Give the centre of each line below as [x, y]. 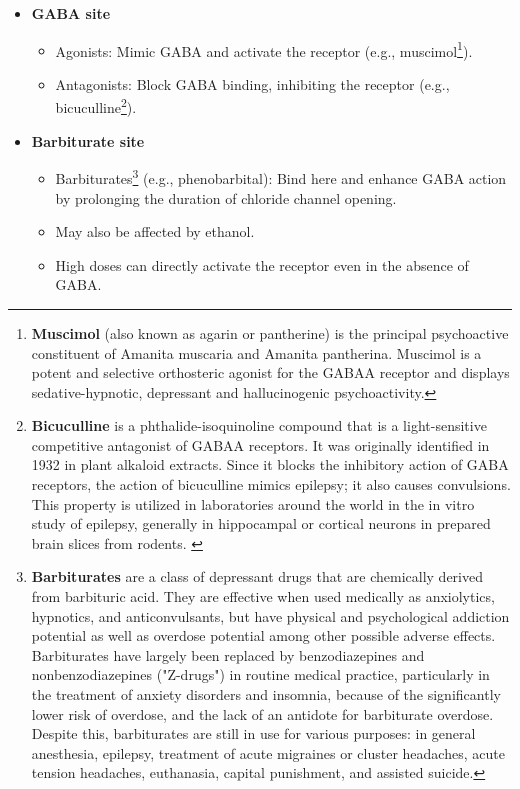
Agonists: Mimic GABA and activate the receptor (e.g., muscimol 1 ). [264, 49]
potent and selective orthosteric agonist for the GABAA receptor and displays [270, 372]
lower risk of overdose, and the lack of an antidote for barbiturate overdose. [262, 713]
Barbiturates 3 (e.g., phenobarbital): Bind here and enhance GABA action [281, 176]
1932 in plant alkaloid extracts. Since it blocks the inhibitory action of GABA [270, 464]
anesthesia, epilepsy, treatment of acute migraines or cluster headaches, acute [268, 752]
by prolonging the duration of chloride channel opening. [226, 197]
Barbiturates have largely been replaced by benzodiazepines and [228, 654]
